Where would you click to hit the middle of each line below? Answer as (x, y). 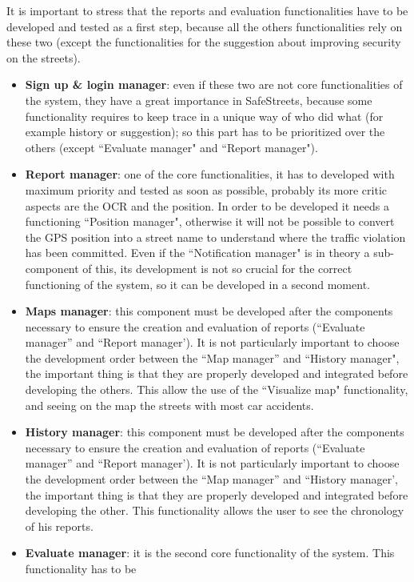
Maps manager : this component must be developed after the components (209, 311)
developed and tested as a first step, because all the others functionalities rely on (205, 26)
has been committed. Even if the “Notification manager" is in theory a (197, 253)
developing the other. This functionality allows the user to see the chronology (215, 510)
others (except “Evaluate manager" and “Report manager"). (171, 147)
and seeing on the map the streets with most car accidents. (169, 405)
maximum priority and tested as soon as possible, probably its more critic (206, 189)
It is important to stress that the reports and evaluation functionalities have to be (207, 10)
